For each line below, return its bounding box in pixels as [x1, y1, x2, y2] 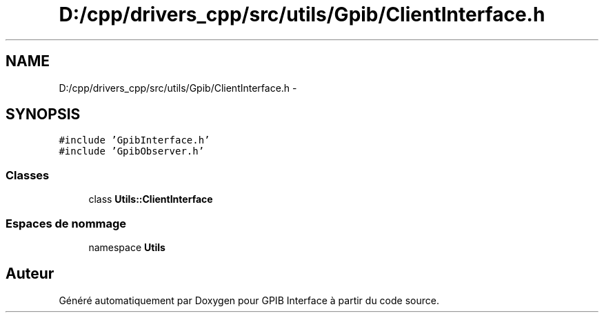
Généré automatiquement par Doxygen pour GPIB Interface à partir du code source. [59, 294, 439, 306]
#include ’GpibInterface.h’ [59, 135, 210, 146]
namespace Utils [88, 241, 165, 253]
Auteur [6, 265, 54, 283]
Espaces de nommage [6, 216, 127, 230]
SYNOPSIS [6, 106, 81, 123]
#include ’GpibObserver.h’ [59, 146, 205, 157]
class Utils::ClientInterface [88, 193, 213, 206]
